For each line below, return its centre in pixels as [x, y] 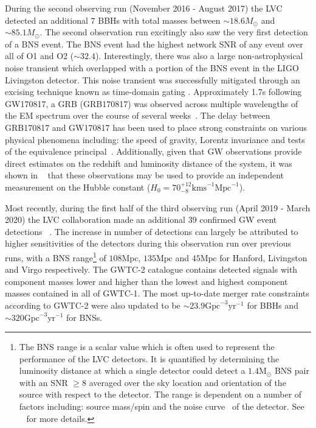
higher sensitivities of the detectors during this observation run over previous [148, 243]
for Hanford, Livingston [263, 257]
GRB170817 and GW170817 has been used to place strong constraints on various [156, 127]
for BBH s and [273, 305]
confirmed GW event [238, 219]
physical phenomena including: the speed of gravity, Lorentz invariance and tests [155, 139]
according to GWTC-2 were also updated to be [93, 305]
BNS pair [292, 370]
